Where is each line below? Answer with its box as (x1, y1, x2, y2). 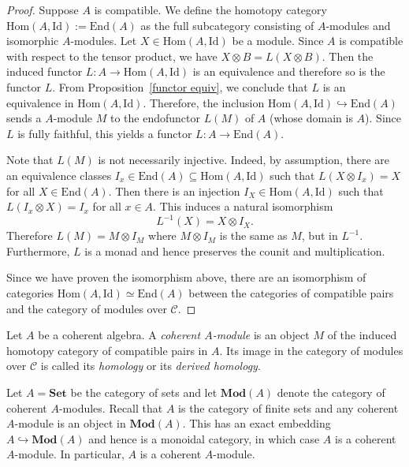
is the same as (219, 227, 288, 244)
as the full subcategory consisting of (140, 17, 314, 33)
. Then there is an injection (108, 182, 240, 199)
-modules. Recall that (58, 399, 163, 416)
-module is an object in (14, 415, 126, 432)
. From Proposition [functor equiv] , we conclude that (52, 78, 308, 95)
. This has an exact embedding (182, 415, 331, 432)
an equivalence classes (6, 166, 112, 183)
